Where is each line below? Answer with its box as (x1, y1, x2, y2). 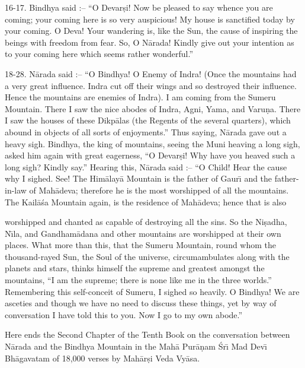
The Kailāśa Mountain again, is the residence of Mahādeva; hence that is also (5, 195, 287, 208)
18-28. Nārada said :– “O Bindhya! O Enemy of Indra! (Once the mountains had (5, 67, 297, 80)
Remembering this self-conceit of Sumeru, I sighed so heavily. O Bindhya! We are (5, 285, 300, 297)
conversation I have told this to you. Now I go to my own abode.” (5, 308, 243, 321)
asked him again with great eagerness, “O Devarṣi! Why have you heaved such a (5, 149, 296, 161)
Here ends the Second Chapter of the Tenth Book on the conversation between (5, 328, 290, 341)
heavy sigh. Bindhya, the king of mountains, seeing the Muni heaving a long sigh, (5, 137, 300, 150)
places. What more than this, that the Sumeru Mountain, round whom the (5, 239, 277, 251)
